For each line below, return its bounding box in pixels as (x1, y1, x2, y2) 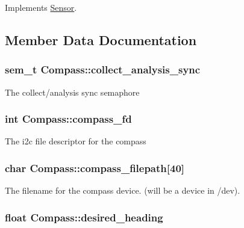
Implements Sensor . (5, 1, 77, 13)
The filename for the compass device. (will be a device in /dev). (5, 184, 240, 197)
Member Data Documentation (5, 30, 197, 49)
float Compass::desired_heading (5, 209, 163, 224)
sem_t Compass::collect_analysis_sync (5, 62, 201, 77)
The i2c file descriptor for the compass (5, 135, 146, 147)
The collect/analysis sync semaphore (5, 85, 140, 98)
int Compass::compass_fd (5, 111, 132, 126)
